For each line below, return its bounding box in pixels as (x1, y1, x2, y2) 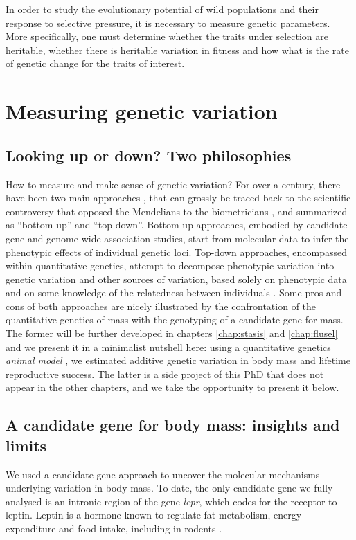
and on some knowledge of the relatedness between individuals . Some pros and (6, 285, 342, 300)
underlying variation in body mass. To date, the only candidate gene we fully (6, 480, 333, 495)
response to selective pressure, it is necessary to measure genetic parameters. (6, 15, 330, 30)
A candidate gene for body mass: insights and (6, 414, 340, 435)
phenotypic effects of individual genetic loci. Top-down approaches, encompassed (6, 244, 348, 259)
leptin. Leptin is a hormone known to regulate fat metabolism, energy (6, 507, 302, 522)
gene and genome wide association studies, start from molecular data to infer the (6, 231, 349, 245)
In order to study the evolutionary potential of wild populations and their (6, 2, 319, 16)
